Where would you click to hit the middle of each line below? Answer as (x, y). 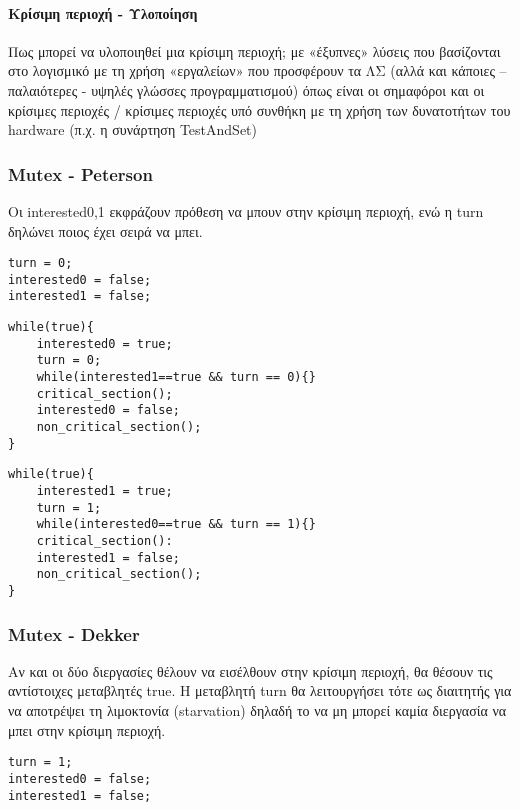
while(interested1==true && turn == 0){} (176, 377)
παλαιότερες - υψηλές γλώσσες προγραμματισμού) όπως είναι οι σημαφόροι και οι (246, 89)
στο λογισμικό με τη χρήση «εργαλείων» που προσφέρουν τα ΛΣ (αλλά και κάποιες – (257, 70)
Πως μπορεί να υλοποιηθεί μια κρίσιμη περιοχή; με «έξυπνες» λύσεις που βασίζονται (254, 50)
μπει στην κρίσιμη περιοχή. (87, 729)
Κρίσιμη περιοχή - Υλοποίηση (103, 12)
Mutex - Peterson (80, 173)
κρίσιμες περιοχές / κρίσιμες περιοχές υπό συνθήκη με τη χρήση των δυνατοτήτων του (259, 109)
